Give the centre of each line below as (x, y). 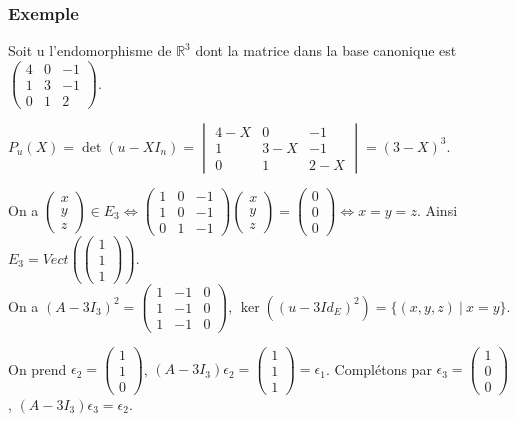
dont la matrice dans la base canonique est (326, 50)
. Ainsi (437, 209)
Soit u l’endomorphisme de (90, 50)
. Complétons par (378, 368)
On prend (37, 368)
